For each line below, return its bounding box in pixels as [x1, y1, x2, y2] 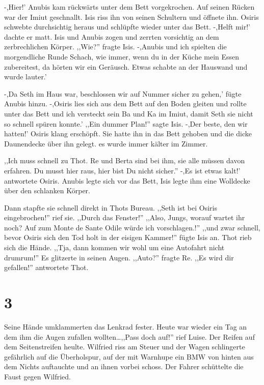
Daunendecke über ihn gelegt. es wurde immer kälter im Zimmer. [4, 138, 208, 149]
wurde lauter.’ [4, 71, 47, 82]
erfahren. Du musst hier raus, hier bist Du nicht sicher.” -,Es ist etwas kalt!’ [4, 165, 241, 175]
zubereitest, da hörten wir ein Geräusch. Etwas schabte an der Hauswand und [4, 61, 248, 72]
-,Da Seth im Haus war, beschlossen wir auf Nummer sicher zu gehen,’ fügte [4, 88, 242, 99]
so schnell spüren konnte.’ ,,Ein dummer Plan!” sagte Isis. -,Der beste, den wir [4, 118, 248, 129]
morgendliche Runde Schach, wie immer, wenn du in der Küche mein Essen [4, 51, 240, 62]
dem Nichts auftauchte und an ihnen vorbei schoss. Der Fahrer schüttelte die [4, 361, 244, 372]
